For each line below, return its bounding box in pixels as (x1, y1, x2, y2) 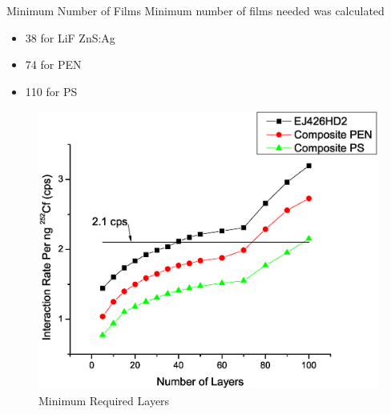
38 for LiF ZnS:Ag (25, 29, 115, 46)
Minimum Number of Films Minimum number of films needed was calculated (6, 2, 385, 18)
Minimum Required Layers (38, 392, 170, 408)
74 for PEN (25, 56, 82, 73)
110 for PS (25, 82, 78, 99)
